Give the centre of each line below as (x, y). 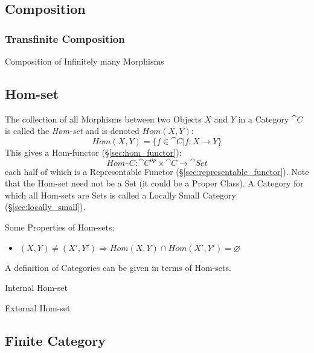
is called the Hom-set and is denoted (72, 131)
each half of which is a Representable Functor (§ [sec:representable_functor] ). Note (157, 171)
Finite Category (56, 340)
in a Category (264, 119)
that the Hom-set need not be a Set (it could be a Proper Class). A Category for (154, 183)
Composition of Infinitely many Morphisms (85, 61)
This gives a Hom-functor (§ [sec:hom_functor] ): (93, 152)
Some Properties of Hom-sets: (60, 227)
